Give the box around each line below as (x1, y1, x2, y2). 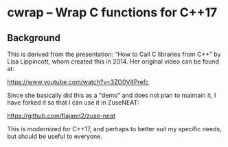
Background (7, 32, 60, 44)
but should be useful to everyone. (7, 132, 103, 140)
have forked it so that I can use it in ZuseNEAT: (7, 98, 139, 107)
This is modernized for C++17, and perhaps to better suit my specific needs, (7, 125, 222, 133)
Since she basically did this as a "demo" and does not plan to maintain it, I (7, 91, 216, 99)
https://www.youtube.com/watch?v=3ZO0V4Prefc (7, 78, 149, 86)
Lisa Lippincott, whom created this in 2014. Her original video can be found (7, 57, 220, 66)
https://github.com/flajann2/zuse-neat (7, 111, 115, 120)
